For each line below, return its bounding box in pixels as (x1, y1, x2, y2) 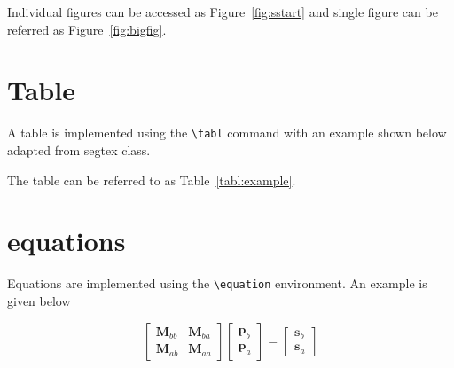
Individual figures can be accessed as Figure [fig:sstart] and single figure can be (7, 3, 438, 20)
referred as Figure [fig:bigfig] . (7, 20, 167, 38)
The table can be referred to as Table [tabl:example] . (7, 170, 296, 189)
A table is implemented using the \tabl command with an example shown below (7, 123, 447, 142)
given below (7, 291, 71, 309)
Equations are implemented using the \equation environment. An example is (7, 274, 427, 293)
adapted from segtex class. (7, 140, 151, 159)
